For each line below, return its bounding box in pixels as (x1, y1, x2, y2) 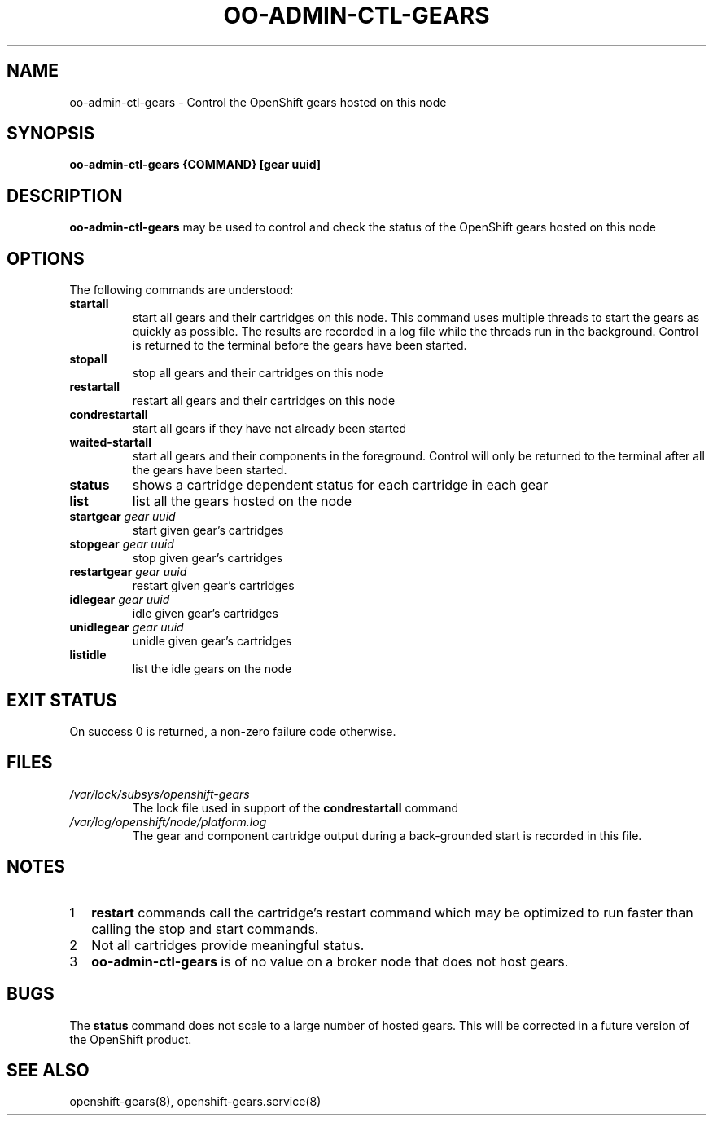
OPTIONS (7, 248, 85, 269)
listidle (69, 648, 107, 662)
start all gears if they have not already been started (132, 421, 407, 436)
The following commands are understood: (69, 283, 294, 297)
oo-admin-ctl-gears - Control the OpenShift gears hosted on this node (69, 95, 447, 109)
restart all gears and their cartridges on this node (132, 394, 396, 408)
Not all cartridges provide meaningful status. (91, 936, 365, 953)
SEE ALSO (7, 1059, 90, 1080)
